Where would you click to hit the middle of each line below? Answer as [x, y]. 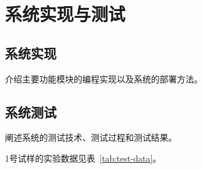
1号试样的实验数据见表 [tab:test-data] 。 [83, 158]
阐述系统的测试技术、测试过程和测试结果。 [91, 137]
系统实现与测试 [65, 14]
